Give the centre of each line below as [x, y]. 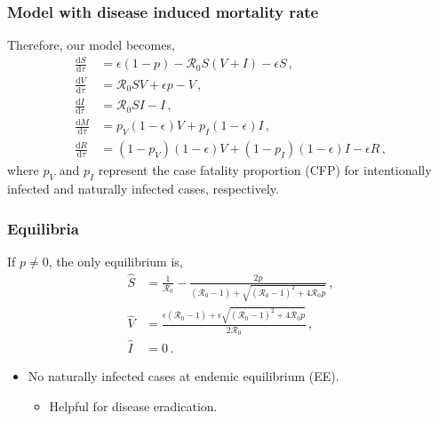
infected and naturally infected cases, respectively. [143, 189]
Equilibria [43, 228]
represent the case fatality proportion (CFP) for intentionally [265, 170]
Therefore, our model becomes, [91, 45]
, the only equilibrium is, [116, 261]
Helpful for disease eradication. [133, 405]
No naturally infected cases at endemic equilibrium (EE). [184, 376]
